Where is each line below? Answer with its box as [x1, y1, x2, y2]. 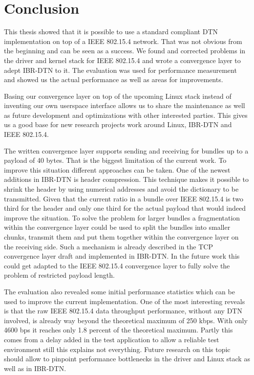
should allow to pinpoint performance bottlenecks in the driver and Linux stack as [4, 353, 250, 364]
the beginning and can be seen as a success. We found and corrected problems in [4, 45, 246, 56]
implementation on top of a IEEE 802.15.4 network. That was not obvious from [4, 36, 242, 46]
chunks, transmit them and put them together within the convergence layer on [4, 232, 239, 242]
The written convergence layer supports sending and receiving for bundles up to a [4, 145, 249, 155]
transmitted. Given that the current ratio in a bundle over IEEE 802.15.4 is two [4, 193, 243, 203]
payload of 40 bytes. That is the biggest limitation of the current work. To [4, 155, 227, 165]
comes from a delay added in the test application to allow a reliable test [4, 334, 219, 344]
